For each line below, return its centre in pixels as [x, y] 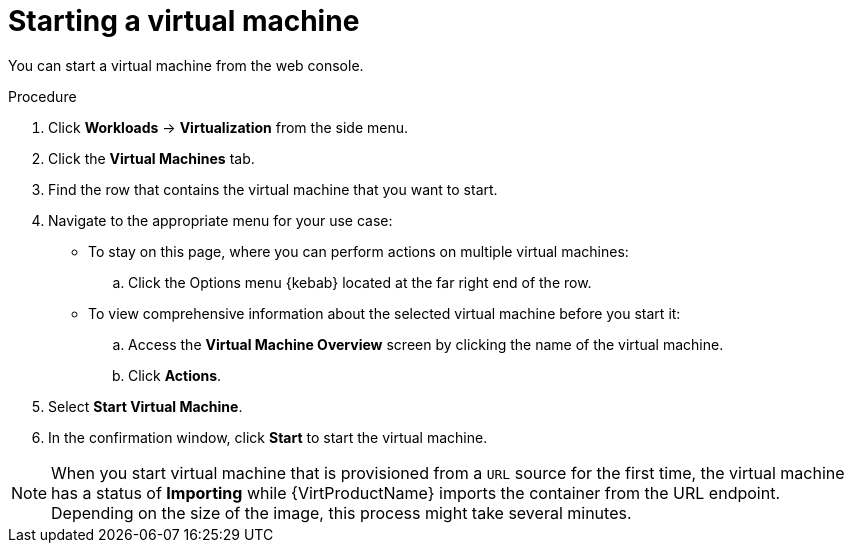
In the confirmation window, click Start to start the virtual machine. [268, 437]
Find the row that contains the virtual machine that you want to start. [273, 189]
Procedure [42, 96]
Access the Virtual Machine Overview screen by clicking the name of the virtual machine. [426, 344]
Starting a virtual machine [184, 21]
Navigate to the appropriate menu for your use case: [220, 220]
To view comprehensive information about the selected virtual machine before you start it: [384, 313]
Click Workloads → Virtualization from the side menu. [228, 127]
